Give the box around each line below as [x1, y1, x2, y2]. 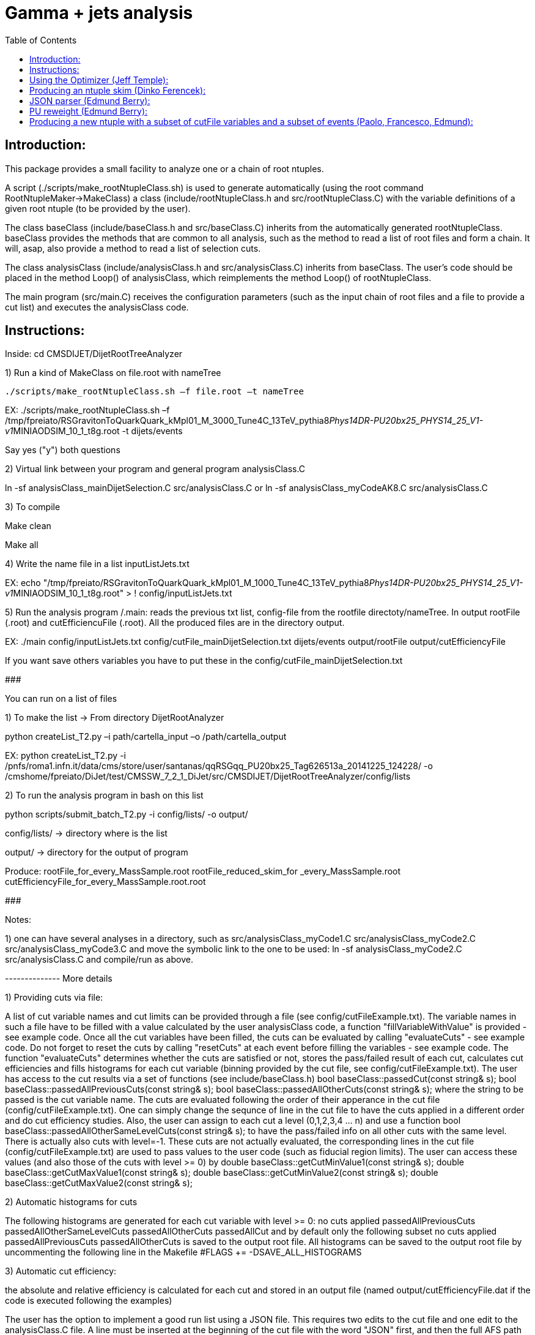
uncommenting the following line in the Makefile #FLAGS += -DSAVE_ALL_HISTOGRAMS [5, 1247, 362, 1258]
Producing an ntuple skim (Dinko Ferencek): [29, 85, 206, 96]
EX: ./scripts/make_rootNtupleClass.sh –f [5, 405, 170, 416]
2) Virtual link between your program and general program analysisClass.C [5, 464, 306, 475]
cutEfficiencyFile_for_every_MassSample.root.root [5, 876, 206, 887]
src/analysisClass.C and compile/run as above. [5, 954, 193, 965]
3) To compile [5, 502, 61, 513]
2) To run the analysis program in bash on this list [5, 790, 204, 801]
